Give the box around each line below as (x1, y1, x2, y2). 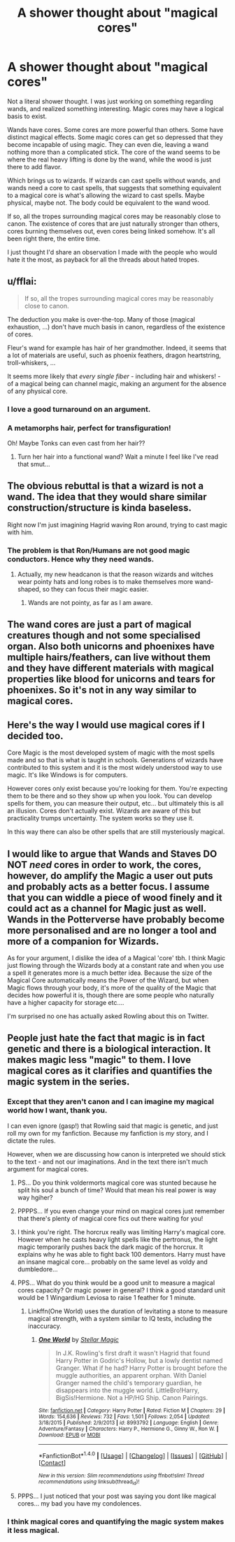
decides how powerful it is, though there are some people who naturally (7, 991, 215, 999)
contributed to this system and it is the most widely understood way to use (7, 764, 222, 772)
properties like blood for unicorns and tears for (7, 673, 215, 685)
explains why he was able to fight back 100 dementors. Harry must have (17, 1250, 226, 1258)
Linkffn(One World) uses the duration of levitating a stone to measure (27, 1306, 228, 1315)
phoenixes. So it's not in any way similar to (7, 684, 197, 697)
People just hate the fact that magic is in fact (7, 1032, 205, 1044)
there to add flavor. (7, 162, 62, 171)
